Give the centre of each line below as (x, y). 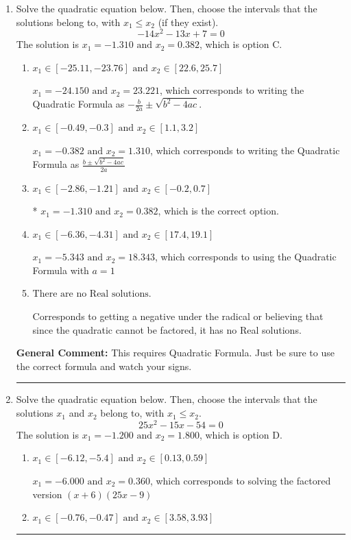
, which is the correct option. (218, 211)
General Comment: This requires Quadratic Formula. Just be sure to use (175, 353)
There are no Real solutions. (92, 294)
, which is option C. (241, 44)
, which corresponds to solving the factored (240, 480)
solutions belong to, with (68, 22)
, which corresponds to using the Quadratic (245, 257)
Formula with (61, 270)
